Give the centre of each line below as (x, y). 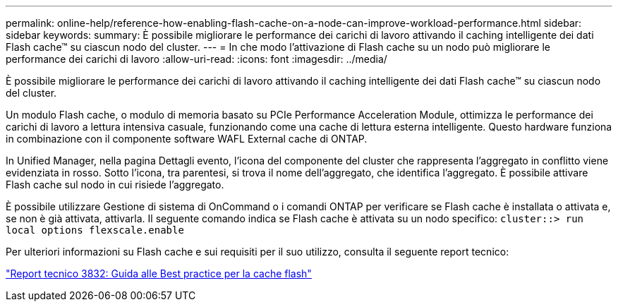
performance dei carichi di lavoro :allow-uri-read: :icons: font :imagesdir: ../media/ (196, 59)
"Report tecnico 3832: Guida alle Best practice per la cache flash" (159, 273)
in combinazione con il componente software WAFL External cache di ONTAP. (187, 139)
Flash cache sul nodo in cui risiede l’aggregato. (115, 185)
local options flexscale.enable (95, 230)
